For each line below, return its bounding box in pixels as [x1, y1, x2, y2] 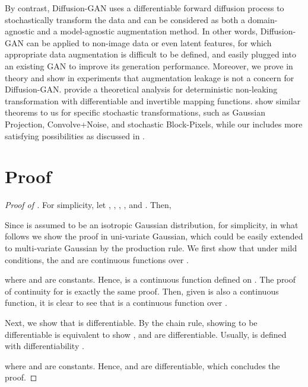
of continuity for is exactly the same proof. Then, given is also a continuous [5, 284, 279, 297]
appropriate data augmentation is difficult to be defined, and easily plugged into [5, 48, 297, 60]
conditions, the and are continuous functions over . [5, 253, 189, 266]
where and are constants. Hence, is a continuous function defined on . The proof [5, 273, 296, 286]
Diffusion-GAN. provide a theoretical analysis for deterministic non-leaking [5, 83, 278, 95]
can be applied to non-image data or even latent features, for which [26, 36, 272, 49]
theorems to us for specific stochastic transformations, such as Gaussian [5, 106, 265, 119]
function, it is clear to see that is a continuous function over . [5, 296, 227, 309]
